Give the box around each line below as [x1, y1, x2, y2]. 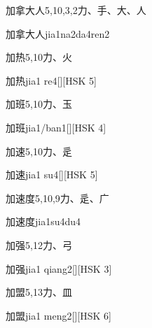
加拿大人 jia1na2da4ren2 [6, 26, 110, 41]
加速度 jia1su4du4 [6, 214, 81, 229]
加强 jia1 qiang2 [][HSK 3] [6, 261, 112, 276]
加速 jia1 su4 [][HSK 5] [6, 167, 98, 182]
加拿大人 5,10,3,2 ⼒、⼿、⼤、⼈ [6, 3, 146, 17]
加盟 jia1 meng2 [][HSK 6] [6, 308, 111, 322]
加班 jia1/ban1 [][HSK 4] [6, 120, 106, 134]
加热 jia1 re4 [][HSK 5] [6, 73, 97, 87]
